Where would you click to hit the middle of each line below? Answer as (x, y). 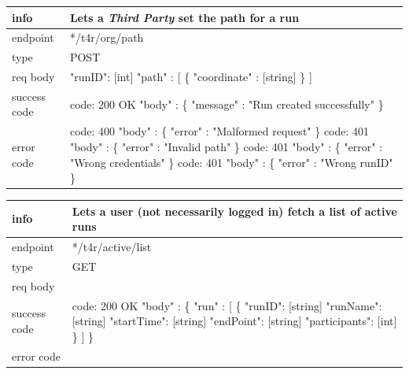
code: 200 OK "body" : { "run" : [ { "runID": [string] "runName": (227, 305)
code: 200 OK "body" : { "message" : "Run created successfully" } (227, 104)
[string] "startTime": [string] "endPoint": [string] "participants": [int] (234, 321)
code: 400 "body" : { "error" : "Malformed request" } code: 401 (219, 131)
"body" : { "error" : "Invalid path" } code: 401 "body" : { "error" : (226, 146)
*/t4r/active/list (112, 247)
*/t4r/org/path (107, 37)
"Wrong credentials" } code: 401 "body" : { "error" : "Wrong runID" (231, 162)
